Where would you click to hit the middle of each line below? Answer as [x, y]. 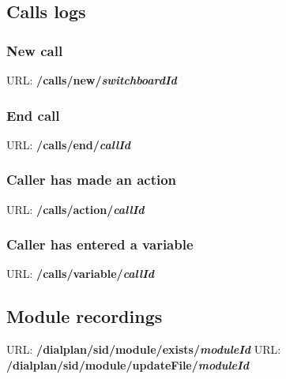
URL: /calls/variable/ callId [81, 274]
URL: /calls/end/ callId [69, 144]
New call [35, 50]
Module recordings [85, 316]
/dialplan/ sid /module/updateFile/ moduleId [128, 364]
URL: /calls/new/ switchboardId [92, 80]
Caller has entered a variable [100, 244]
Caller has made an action [92, 180]
